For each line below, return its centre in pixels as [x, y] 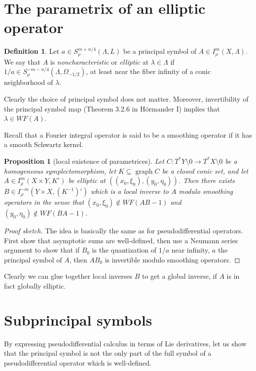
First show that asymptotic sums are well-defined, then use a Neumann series [121, 240]
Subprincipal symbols [78, 319]
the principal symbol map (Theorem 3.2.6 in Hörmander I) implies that [112, 108]
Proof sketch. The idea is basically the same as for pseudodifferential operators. [124, 231]
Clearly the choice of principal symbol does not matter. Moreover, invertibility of [126, 98]
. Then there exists [206, 180]
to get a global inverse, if [179, 276]
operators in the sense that [44, 202]
